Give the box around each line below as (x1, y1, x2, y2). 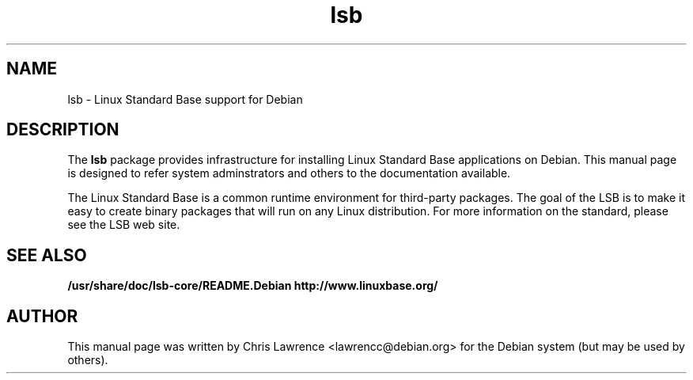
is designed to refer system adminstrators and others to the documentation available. (67, 166, 511, 180)
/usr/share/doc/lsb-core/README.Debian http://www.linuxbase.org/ (67, 279, 438, 293)
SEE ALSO (6, 245, 87, 265)
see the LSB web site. (67, 218, 180, 232)
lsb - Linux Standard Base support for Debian (67, 92, 303, 106)
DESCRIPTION (6, 120, 119, 140)
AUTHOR (6, 306, 78, 326)
